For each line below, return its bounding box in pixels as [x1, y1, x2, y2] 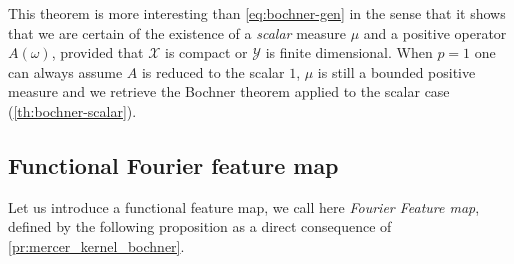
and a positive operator [363, 22, 507, 43]
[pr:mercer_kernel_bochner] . [8, 235, 185, 256]
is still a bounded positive [317, 61, 476, 82]
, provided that [51, 42, 144, 63]
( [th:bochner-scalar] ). [8, 100, 137, 121]
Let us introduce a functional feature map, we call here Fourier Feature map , [8, 196, 480, 217]
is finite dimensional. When [265, 42, 433, 63]
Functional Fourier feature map [8, 149, 339, 180]
